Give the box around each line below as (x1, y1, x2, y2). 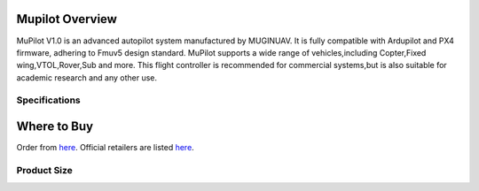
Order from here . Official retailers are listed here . (16, 142, 194, 153)
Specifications (16, 94, 81, 106)
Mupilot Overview (16, 11, 117, 27)
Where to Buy (16, 119, 93, 134)
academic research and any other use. (16, 72, 158, 83)
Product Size (16, 164, 73, 176)
